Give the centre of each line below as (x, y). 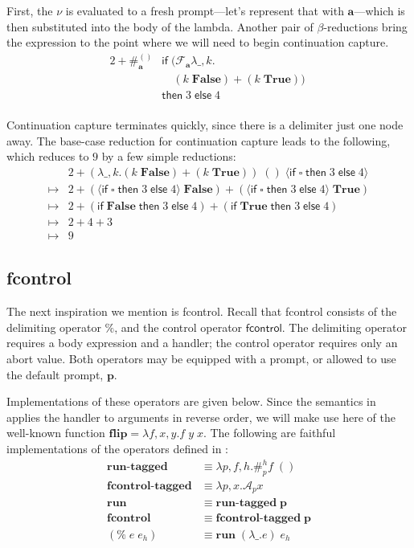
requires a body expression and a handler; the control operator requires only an (202, 343)
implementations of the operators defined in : (117, 449)
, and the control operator (178, 327)
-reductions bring (365, 26)
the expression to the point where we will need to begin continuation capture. (198, 42)
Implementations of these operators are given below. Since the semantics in (191, 401)
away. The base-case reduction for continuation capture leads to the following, (199, 140)
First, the (30, 10)
